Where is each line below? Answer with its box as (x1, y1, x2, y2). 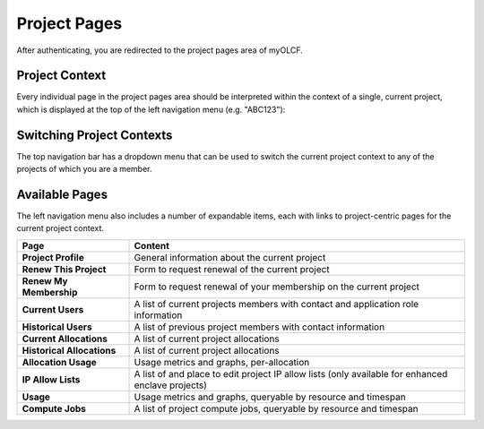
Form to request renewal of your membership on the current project (134, 280, 420, 293)
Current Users (22, 303, 84, 315)
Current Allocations (22, 332, 108, 345)
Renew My (22, 274, 68, 287)
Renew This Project (22, 262, 107, 275)
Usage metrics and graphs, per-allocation (134, 356, 310, 368)
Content (134, 239, 170, 252)
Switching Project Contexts (16, 127, 173, 142)
